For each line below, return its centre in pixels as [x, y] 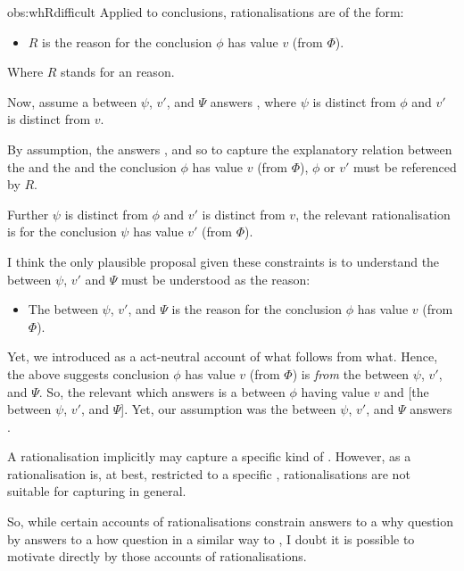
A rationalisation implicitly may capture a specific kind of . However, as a [209, 456]
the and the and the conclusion [92, 166]
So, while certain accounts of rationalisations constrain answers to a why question [231, 521]
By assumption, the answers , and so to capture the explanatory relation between [230, 149]
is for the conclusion [62, 232]
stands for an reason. [118, 72]
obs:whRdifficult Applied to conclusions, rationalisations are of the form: [206, 12]
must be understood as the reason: [216, 279]
